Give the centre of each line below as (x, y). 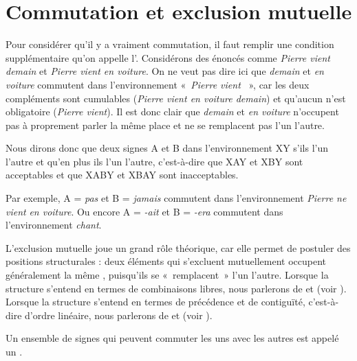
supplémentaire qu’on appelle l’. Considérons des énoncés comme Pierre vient (168, 57)
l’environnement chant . (54, 225)
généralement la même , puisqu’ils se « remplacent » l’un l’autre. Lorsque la (167, 275)
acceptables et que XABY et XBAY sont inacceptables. (122, 175)
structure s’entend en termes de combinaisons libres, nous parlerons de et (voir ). (176, 288)
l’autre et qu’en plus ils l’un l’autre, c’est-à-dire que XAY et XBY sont (154, 161)
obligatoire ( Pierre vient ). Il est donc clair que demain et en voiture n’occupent (172, 112)
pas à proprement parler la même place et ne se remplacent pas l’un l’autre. (165, 125)
